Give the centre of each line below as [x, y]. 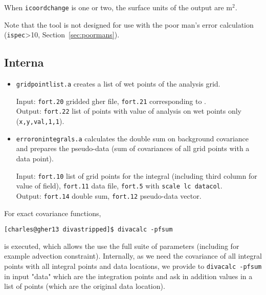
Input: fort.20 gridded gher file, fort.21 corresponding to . [111, 101]
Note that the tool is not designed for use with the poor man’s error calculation [129, 24]
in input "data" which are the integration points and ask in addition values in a [128, 276]
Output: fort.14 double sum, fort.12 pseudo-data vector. [109, 195]
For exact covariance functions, [53, 213]
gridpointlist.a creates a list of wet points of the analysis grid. [118, 84]
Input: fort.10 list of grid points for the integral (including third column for [137, 175]
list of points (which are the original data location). [85, 286]
